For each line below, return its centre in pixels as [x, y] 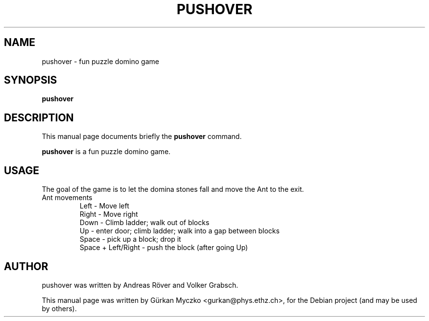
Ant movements [67, 198]
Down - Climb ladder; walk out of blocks [144, 223]
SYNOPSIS [31, 80]
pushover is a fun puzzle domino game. [106, 152]
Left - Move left [104, 206]
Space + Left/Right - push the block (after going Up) [164, 248]
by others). [59, 308]
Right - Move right [109, 214]
